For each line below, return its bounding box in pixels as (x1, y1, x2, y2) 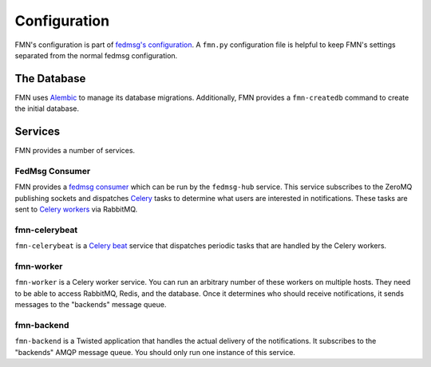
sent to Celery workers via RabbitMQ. (14, 204, 138, 215)
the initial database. (14, 104, 80, 113)
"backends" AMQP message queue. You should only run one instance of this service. (14, 347, 295, 357)
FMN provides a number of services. (14, 146, 136, 156)
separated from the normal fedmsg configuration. (14, 50, 178, 60)
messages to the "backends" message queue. (14, 300, 167, 310)
